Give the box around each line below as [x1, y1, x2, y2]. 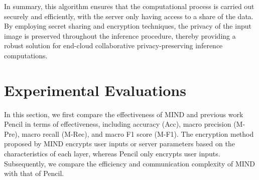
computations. [4, 50, 48, 60]
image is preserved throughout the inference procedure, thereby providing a [4, 30, 236, 41]
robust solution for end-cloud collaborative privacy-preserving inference [4, 40, 223, 51]
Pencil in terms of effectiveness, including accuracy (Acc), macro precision [4, 119, 231, 129]
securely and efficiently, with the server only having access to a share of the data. [4, 11, 253, 21]
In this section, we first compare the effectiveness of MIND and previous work [4, 109, 243, 119]
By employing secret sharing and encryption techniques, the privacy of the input [4, 21, 251, 31]
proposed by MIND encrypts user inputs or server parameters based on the [4, 138, 235, 149]
